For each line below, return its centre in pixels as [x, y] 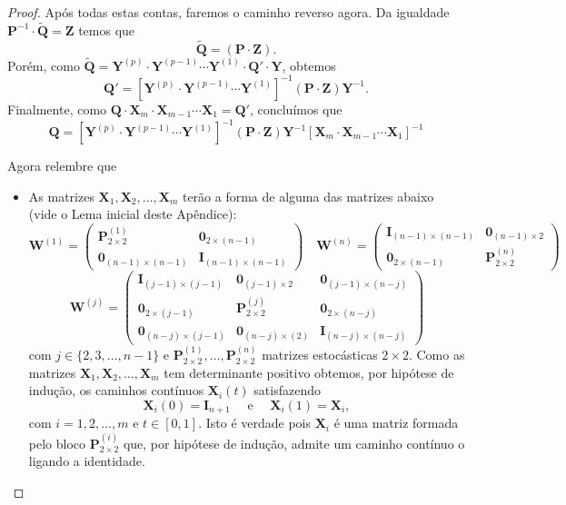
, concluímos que [296, 109]
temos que [107, 30]
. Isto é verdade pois [254, 423]
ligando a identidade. [87, 461]
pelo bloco [57, 443]
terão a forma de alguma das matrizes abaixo [308, 196]
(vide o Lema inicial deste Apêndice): [133, 214]
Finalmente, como [57, 109]
